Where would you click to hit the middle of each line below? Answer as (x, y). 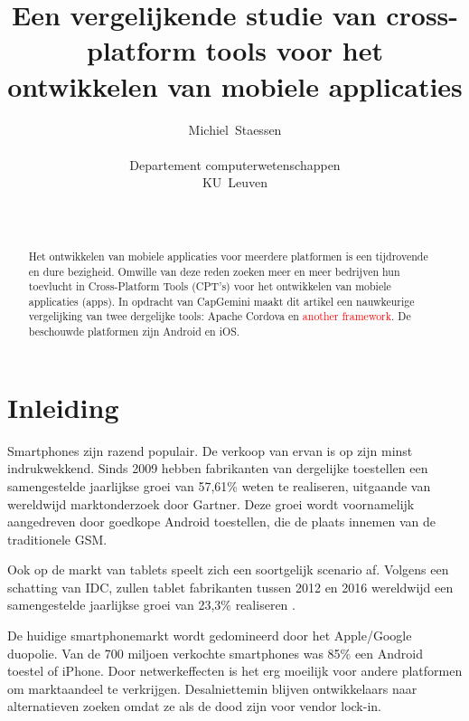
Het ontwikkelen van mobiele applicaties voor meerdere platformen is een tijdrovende (228, 256)
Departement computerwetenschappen (235, 164)
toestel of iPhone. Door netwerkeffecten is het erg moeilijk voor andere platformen (235, 671)
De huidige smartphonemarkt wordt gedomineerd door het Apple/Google (210, 636)
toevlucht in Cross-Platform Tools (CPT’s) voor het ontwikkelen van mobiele (210, 286)
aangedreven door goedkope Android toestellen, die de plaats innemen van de (221, 522)
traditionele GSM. (57, 539)
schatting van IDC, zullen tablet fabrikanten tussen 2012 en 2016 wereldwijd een (230, 587)
